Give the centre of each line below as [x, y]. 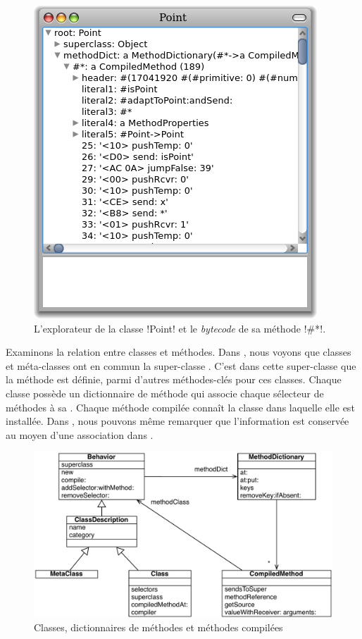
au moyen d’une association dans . [80, 434]
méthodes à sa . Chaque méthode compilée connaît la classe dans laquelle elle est [180, 407]
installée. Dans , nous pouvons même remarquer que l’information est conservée [177, 421]
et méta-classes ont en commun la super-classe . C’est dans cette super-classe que [181, 365]
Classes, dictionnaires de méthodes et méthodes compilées [158, 627]
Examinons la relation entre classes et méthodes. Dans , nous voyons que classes [179, 352]
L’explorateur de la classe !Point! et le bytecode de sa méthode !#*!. [180, 328]
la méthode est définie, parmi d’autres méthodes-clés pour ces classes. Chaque [174, 379]
